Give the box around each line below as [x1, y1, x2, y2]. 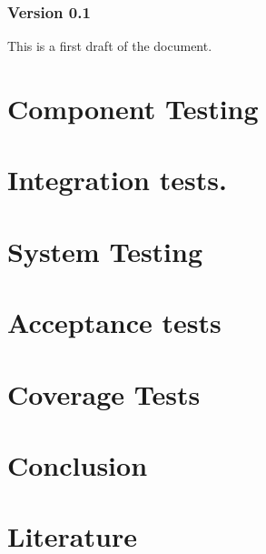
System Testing [7, 232, 203, 269]
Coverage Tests [7, 375, 201, 412]
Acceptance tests [7, 304, 222, 341]
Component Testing [7, 90, 259, 126]
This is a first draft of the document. [7, 36, 212, 55]
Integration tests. [7, 161, 227, 198]
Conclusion [7, 446, 148, 483]
